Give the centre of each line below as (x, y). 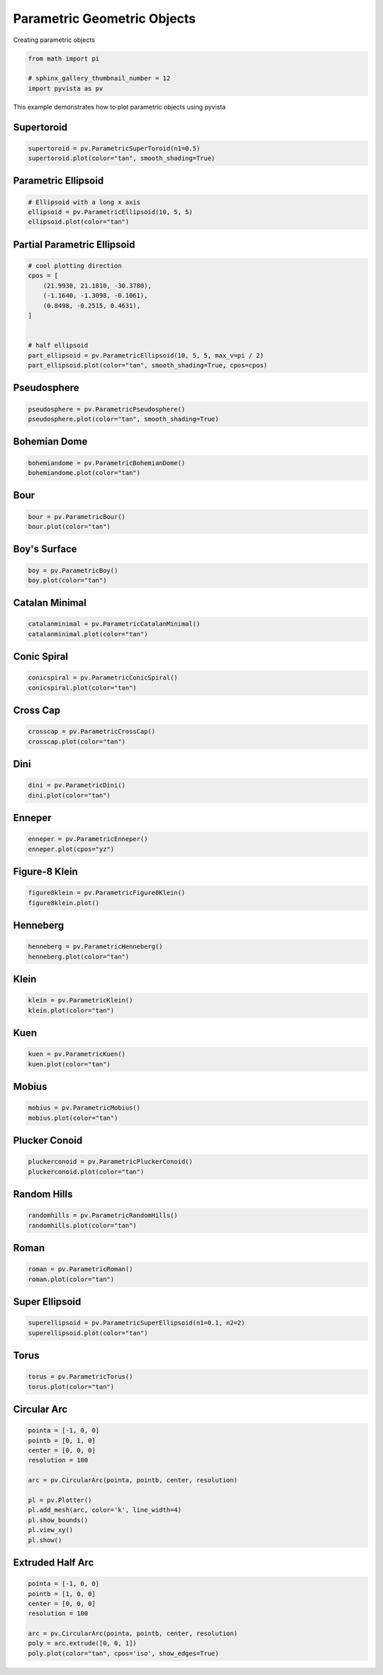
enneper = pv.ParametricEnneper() (88, 839)
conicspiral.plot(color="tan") (83, 687)
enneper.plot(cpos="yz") (71, 849)
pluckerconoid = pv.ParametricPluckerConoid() (110, 1162)
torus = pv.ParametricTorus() (81, 1377)
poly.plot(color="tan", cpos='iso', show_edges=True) (123, 1653)
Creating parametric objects (54, 40)
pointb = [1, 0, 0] (62, 1594)
